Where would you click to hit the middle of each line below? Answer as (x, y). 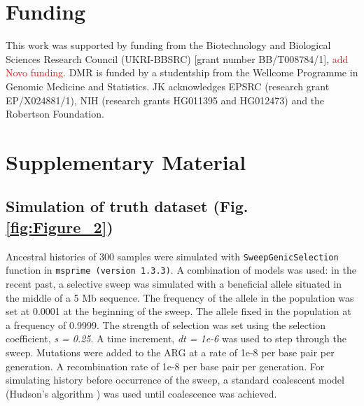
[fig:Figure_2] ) (59, 226)
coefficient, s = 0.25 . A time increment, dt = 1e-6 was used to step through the (176, 338)
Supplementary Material (126, 161)
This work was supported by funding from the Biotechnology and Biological (168, 45)
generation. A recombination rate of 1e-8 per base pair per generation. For (165, 366)
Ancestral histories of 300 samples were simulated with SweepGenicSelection (172, 256)
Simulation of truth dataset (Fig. (127, 206)
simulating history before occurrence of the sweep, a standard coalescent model (175, 380)
